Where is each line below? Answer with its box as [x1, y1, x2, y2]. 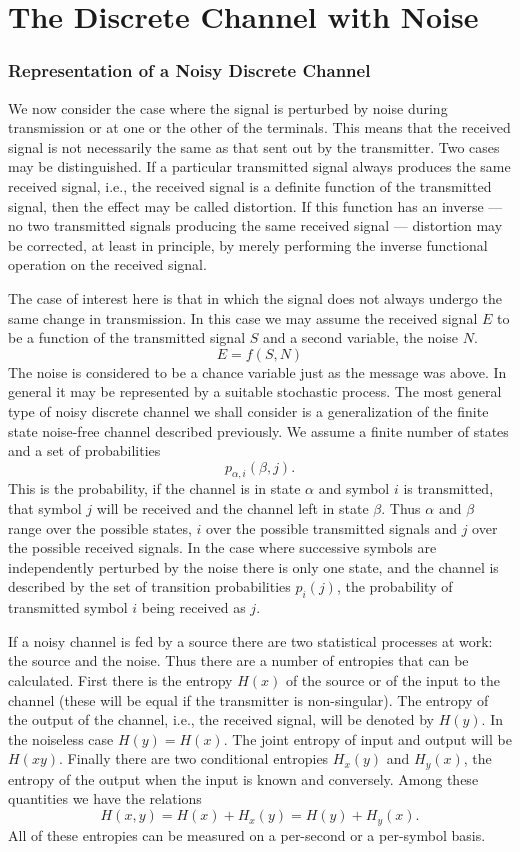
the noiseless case [8, 728, 114, 749]
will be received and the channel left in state [96, 498, 369, 519]
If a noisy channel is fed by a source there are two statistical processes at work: [8, 630, 493, 651]
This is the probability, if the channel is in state [8, 478, 301, 499]
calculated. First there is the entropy [8, 670, 233, 691]
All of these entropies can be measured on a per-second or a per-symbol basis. [8, 824, 486, 845]
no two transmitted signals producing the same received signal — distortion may [8, 215, 503, 236]
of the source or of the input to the [285, 670, 500, 691]
